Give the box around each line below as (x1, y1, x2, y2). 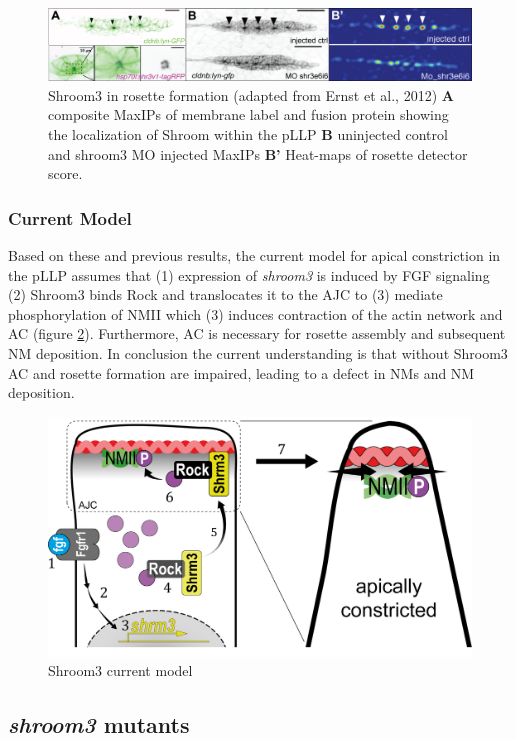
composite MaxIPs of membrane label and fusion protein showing (48, 104, 449, 125)
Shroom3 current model (48, 660, 193, 681)
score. (48, 163, 83, 184)
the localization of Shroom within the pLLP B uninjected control (48, 124, 448, 145)
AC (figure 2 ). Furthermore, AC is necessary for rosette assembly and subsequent (8, 323, 506, 344)
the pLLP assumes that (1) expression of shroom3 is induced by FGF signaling (8, 264, 490, 285)
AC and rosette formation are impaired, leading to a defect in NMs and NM (8, 362, 475, 383)
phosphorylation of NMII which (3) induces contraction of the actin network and (8, 303, 503, 324)
